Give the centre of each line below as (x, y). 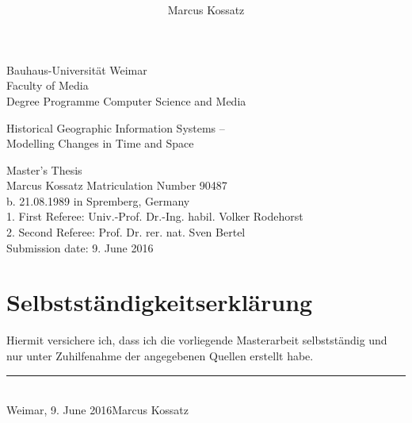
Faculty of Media (48, 85)
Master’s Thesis (44, 169)
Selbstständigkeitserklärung (160, 302)
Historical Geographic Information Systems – (116, 127)
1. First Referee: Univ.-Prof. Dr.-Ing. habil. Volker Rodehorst (155, 216)
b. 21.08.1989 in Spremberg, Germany (98, 200)
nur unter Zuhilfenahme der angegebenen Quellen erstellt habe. (160, 355)
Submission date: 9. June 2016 (80, 247)
